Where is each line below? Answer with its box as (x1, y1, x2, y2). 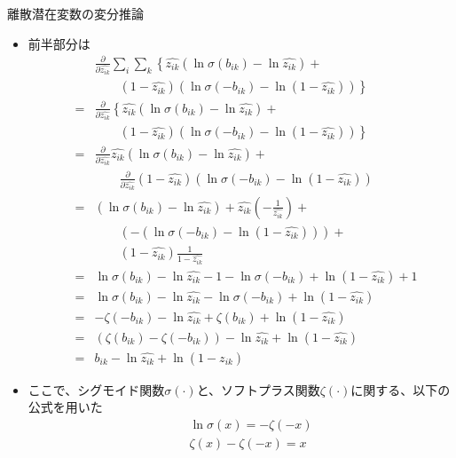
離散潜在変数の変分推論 (7, 4, 144, 22)
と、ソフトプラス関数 (196, 380, 320, 399)
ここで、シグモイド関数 (28, 380, 165, 399)
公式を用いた (28, 398, 103, 416)
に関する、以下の (350, 380, 451, 399)
